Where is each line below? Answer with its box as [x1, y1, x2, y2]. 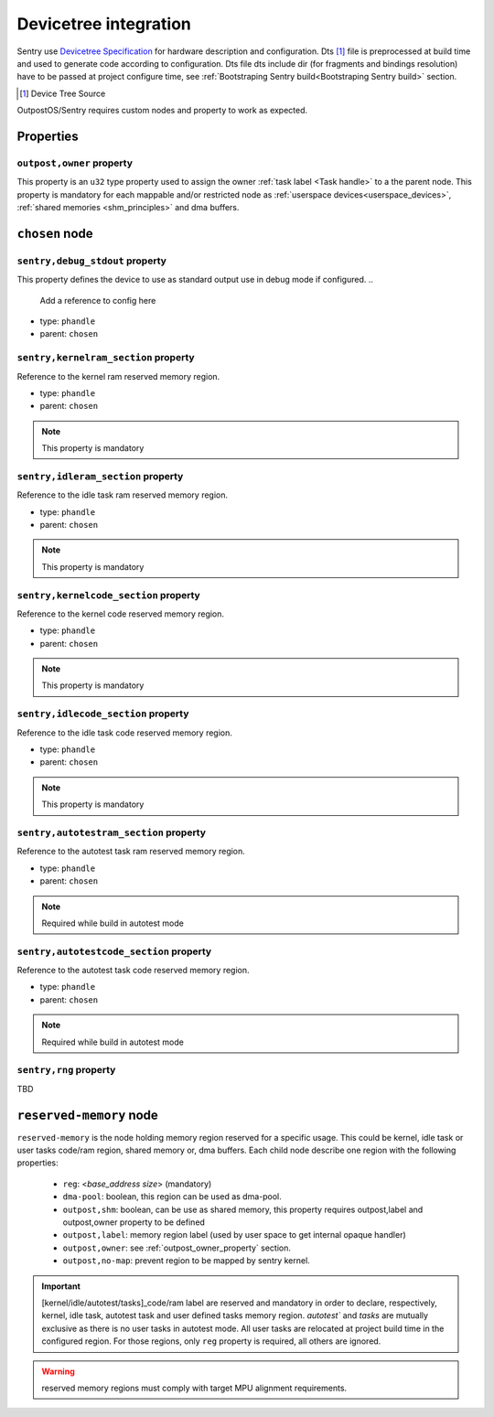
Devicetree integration [16, 14, 191, 34]
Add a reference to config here [39, 295, 156, 306]
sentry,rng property [16, 1064, 116, 1077]
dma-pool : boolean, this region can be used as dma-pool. [62, 1191, 283, 1202]
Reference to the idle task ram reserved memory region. [16, 489, 229, 500]
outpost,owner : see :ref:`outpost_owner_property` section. [62, 1242, 292, 1253]
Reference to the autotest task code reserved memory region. [16, 965, 251, 976]
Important [41, 1281, 81, 1292]
